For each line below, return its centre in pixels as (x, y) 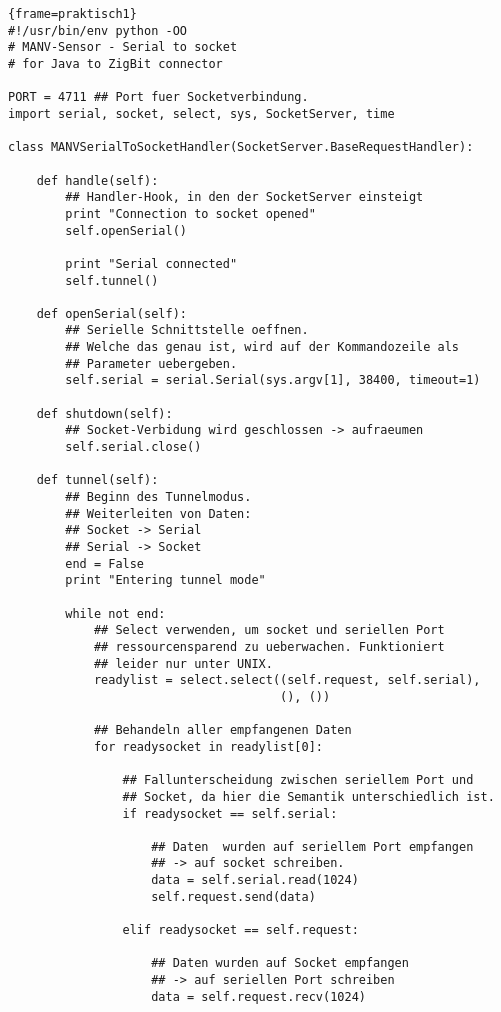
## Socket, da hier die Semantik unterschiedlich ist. (308, 796)
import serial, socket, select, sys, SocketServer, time (201, 113)
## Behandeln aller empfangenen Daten (222, 730)
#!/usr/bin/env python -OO (97, 30)
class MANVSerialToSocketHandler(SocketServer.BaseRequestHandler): (241, 147)
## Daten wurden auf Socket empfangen (280, 963)
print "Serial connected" (151, 263)
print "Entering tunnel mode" (165, 580)
